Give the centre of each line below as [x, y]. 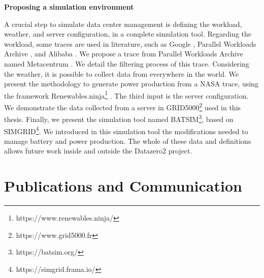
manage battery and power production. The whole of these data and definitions [128, 141]
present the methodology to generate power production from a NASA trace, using [131, 84]
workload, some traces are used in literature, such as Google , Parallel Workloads [130, 43]
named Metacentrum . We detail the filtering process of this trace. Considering [127, 63]
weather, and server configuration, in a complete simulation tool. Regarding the [128, 34]
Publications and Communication [123, 186]
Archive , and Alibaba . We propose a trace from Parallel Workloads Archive [124, 54]
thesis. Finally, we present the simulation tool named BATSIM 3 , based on [119, 118]
